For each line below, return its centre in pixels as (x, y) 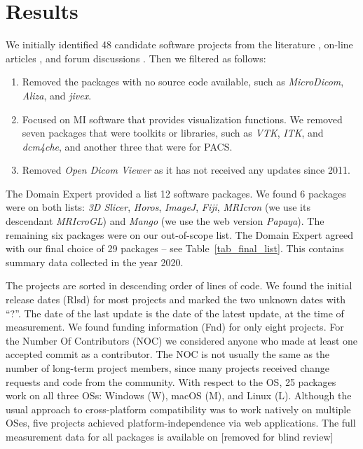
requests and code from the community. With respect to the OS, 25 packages (171, 381)
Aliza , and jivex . (57, 95)
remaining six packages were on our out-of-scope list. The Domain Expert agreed (179, 234)
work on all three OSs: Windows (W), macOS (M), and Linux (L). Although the (179, 395)
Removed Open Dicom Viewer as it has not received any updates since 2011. (186, 170)
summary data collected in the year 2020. (95, 262)
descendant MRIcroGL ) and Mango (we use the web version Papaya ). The (165, 221)
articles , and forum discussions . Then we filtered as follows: (136, 58)
